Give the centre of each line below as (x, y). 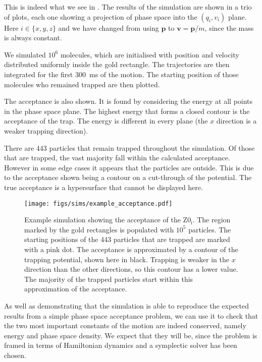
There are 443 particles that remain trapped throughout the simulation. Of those (129, 147)
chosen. (15, 355)
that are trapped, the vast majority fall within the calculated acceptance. (117, 158)
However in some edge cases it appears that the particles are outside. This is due (129, 167)
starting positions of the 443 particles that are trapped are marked (127, 239)
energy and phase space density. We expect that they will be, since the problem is (131, 335)
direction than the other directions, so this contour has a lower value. (131, 269)
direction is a (237, 121)
